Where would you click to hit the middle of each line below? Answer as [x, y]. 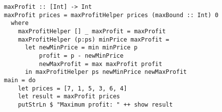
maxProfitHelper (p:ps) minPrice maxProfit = [94, 39]
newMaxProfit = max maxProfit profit [101, 64]
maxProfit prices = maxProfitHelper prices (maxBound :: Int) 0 [111, 15]
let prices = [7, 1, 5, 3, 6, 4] [72, 88]
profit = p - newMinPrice [81, 56]
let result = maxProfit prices [69, 97]
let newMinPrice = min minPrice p [81, 48]
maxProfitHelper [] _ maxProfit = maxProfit [92, 31]
